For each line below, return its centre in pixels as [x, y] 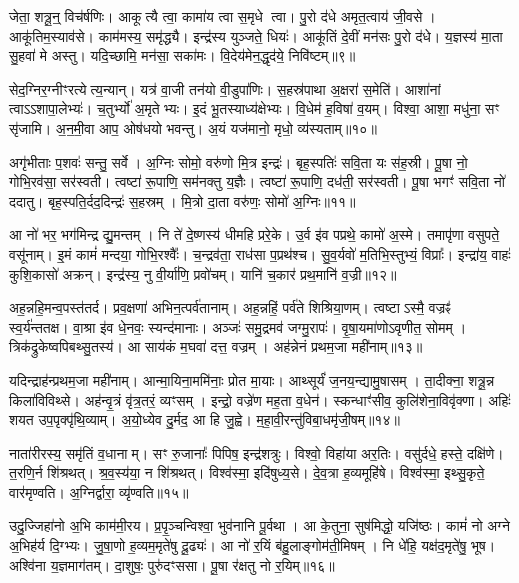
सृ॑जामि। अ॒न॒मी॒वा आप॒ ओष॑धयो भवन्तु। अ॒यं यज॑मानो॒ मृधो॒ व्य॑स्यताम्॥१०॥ [193, 127]
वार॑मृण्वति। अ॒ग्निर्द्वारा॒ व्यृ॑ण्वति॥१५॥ [99, 491]
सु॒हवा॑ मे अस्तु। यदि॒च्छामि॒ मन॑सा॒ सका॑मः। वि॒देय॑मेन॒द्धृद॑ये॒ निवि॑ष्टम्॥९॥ [182, 55]
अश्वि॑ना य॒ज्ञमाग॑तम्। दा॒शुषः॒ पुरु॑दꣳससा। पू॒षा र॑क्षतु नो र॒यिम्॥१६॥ [172, 564]
